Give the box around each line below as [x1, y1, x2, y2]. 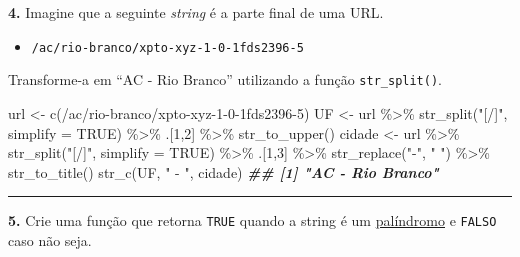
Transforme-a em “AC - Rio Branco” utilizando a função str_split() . [8, 69, 442, 90]
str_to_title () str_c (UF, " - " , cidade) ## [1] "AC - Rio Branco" [8, 161, 439, 182]
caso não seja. [8, 229, 92, 250]
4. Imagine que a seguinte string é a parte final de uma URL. [8, 2, 384, 22]
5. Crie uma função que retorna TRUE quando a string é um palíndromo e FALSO [8, 210, 497, 231]
